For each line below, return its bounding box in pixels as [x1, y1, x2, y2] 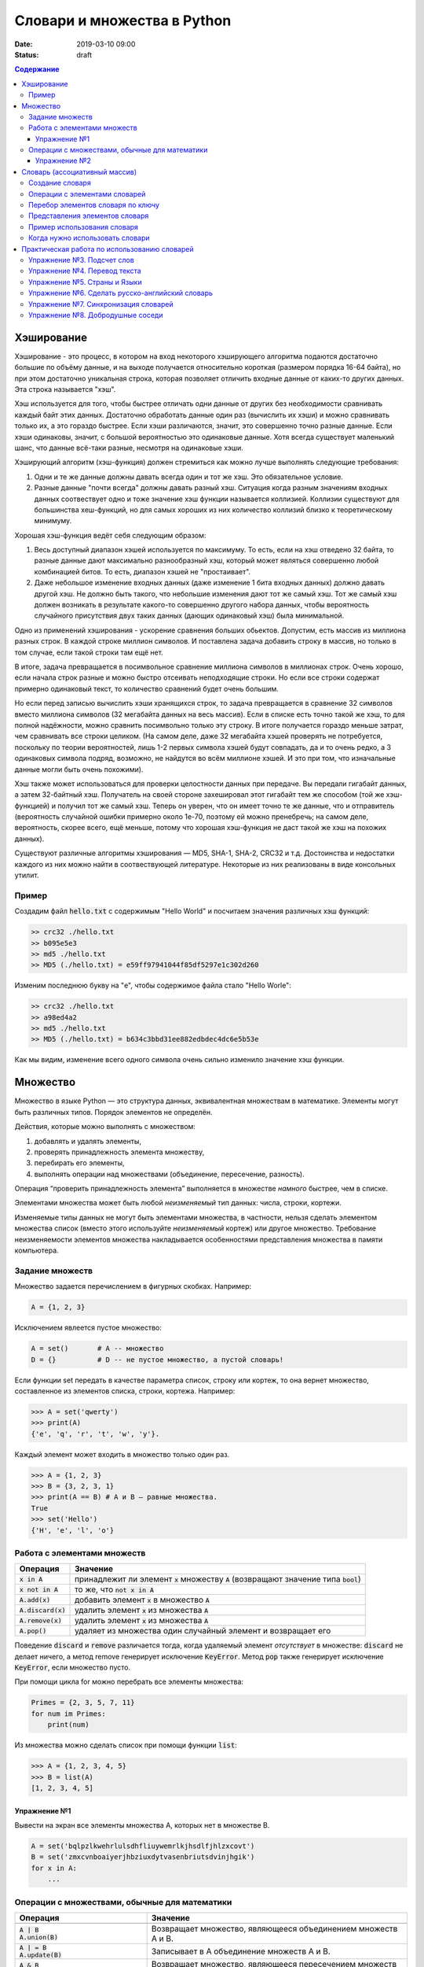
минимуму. [34, 516, 72, 526]
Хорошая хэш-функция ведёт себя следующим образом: [14, 530, 207, 540]
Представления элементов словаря [28, 211, 149, 220]
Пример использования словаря [28, 222, 139, 231]
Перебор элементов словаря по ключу [28, 201, 160, 210]
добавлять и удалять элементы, [34, 1136, 141, 1146]
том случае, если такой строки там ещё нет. [14, 648, 164, 657]
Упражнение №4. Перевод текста [28, 266, 141, 275]
